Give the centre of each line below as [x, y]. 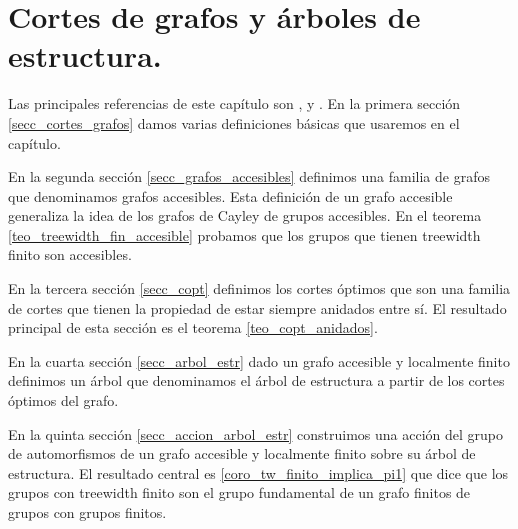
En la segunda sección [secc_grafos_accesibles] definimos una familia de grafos [249, 176]
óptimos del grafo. [63, 400]
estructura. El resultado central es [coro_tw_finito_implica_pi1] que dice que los [258, 472]
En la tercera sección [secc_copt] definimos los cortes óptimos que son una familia [259, 288]
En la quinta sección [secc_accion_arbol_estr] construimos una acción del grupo [256, 433]
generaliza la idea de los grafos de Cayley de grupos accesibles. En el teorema [245, 215]
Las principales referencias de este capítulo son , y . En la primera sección [234, 103]
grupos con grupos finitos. [87, 512]
